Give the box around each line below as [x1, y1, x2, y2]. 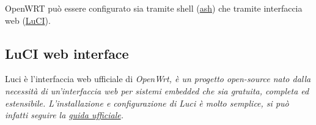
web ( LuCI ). [5, 13, 51, 26]
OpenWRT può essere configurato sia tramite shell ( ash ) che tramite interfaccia [5, 2, 303, 14]
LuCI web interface [5, 44, 129, 63]
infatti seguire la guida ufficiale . [5, 108, 123, 121]
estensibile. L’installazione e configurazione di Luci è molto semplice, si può [5, 96, 289, 109]
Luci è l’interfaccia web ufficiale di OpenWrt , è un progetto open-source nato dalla [5, 72, 311, 85]
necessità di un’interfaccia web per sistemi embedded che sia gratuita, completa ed [5, 84, 309, 97]
